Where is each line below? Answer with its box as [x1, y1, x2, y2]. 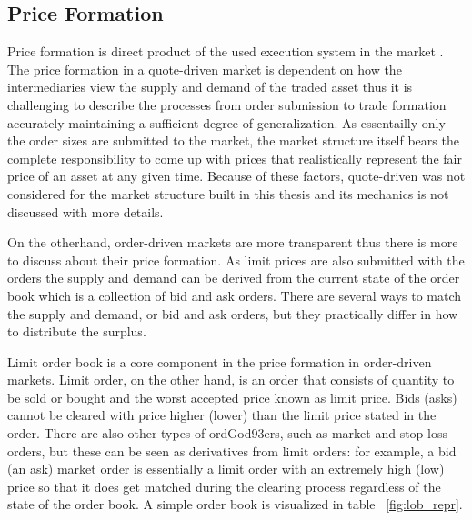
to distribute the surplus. [7, 322, 146, 341]
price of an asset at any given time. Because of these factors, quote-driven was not [7, 166, 466, 185]
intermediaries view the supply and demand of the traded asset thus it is [7, 77, 413, 96]
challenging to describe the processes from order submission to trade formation [7, 95, 447, 114]
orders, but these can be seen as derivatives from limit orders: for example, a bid [7, 441, 457, 460]
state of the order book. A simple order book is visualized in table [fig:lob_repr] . [7, 495, 463, 514]
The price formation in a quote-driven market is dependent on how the [7, 59, 402, 78]
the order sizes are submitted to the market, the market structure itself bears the [7, 131, 459, 150]
